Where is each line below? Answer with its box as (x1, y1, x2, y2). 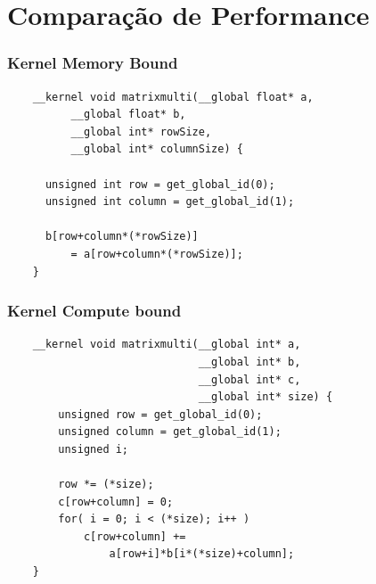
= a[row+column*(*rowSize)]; (70, 247, 243, 260)
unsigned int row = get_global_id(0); (45, 177, 275, 191)
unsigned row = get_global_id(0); (58, 407, 263, 421)
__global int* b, (198, 355, 301, 368)
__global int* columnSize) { (70, 143, 243, 156)
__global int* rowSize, (70, 125, 212, 138)
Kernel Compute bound (7, 300, 182, 322)
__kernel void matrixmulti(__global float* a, (32, 90, 314, 103)
